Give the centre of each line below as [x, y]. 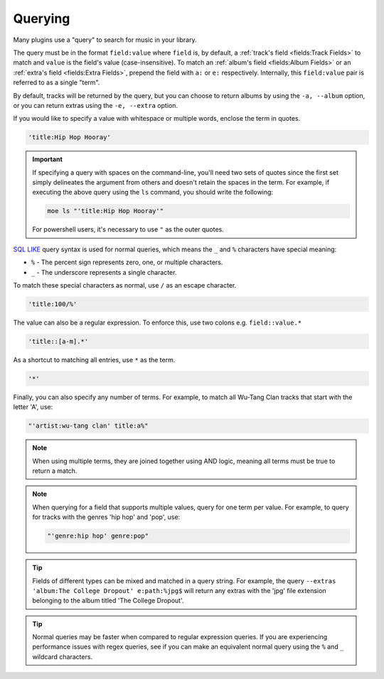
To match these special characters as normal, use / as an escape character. [125, 285]
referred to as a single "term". [57, 82]
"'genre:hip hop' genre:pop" [98, 536]
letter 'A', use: [33, 407]
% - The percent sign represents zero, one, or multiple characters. [127, 262]
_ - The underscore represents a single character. [104, 272]
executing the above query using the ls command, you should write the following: [153, 192]
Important [48, 159]
